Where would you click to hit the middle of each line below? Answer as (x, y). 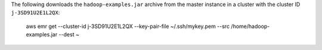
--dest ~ (69, 35)
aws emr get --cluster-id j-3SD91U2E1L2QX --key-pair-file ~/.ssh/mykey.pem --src (128, 26)
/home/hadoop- (250, 26)
